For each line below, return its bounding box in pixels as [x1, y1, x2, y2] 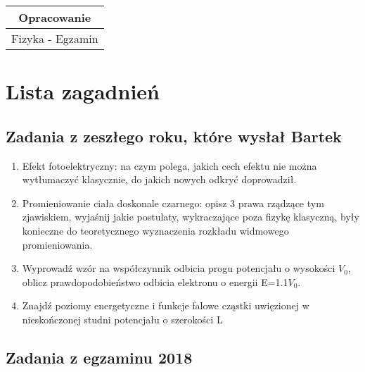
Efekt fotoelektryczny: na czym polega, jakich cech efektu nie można [22, 158, 317, 173]
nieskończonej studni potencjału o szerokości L [22, 311, 223, 326]
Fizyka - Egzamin [11, 30, 98, 46]
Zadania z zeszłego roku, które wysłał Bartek [6, 125, 342, 147]
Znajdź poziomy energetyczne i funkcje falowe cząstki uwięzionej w [22, 298, 309, 313]
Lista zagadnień [6, 77, 160, 106]
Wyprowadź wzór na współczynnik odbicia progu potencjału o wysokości [22, 261, 335, 275]
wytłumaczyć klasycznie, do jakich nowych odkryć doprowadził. [22, 172, 297, 187]
